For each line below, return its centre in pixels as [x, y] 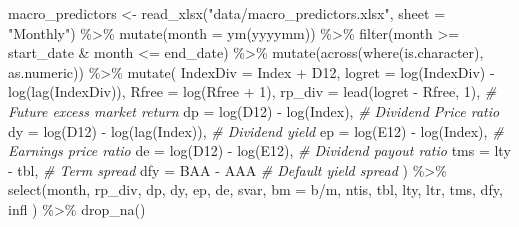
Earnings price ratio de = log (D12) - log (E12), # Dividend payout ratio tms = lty [259, 150]
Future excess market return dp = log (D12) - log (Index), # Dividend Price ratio [254, 110]
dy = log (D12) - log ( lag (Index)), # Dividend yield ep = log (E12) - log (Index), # [256, 130]
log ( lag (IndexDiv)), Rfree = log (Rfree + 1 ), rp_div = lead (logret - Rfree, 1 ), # [252, 91]
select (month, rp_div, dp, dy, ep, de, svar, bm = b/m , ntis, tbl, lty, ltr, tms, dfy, [255, 189]
